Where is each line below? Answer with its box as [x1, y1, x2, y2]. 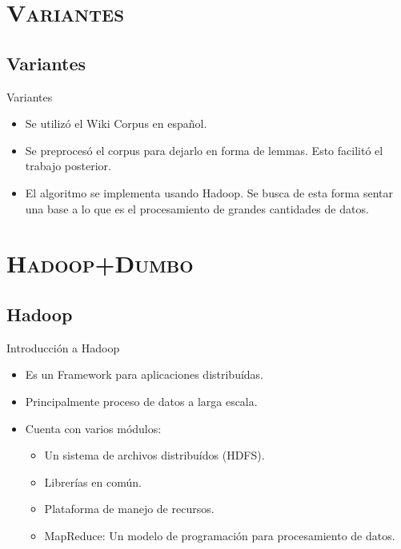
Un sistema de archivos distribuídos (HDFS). [44, 447, 265, 463]
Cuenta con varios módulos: [25, 420, 162, 436]
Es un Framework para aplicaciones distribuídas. [25, 366, 264, 383]
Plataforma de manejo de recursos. [44, 500, 215, 517]
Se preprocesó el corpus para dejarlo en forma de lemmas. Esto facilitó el [25, 141, 383, 158]
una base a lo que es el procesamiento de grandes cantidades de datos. [25, 200, 369, 217]
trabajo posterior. [25, 157, 111, 174]
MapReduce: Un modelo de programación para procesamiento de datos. [44, 527, 395, 543]
